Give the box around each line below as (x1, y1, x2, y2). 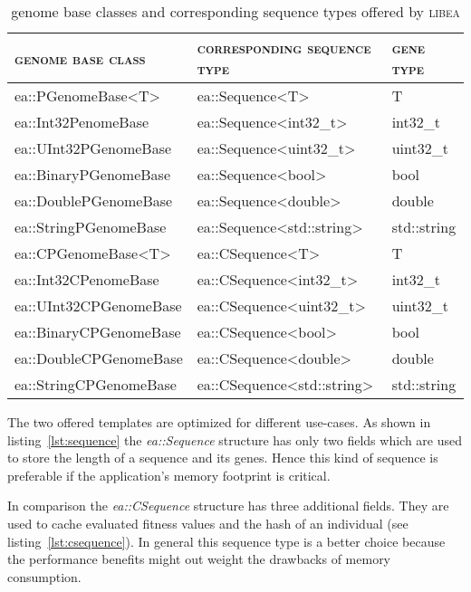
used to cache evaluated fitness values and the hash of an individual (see (7, 513, 409, 532)
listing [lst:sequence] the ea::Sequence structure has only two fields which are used (7, 430, 462, 449)
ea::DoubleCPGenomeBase (14, 348, 183, 368)
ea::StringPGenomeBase (14, 216, 167, 237)
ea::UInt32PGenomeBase (14, 138, 172, 158)
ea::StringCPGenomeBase (14, 374, 177, 395)
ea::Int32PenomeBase (14, 111, 149, 132)
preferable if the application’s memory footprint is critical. (7, 465, 331, 484)
